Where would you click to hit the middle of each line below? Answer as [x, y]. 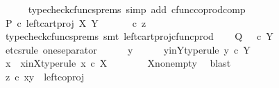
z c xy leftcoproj [45, 76]
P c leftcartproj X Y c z [76, 22]
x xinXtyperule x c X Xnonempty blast [118, 63]
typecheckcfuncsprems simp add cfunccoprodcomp [137, 9]
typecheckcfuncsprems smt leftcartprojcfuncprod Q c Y [139, 36]
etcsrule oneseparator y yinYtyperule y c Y [128, 49]
